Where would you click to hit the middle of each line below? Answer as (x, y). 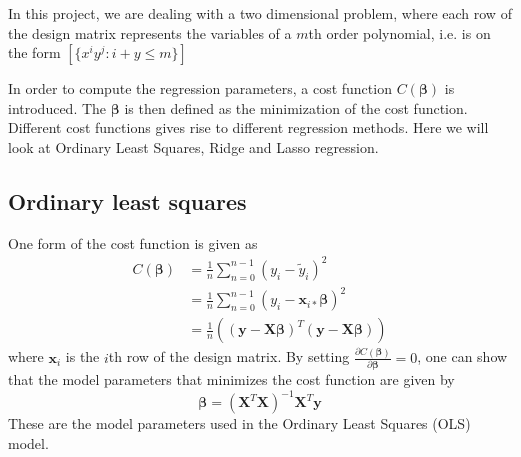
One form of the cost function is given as (133, 242)
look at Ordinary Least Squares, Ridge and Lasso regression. (193, 146)
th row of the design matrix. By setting (229, 356)
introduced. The (57, 107)
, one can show (462, 356)
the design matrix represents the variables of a (150, 32)
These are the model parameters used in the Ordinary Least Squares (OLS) (239, 423)
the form (34, 52)
